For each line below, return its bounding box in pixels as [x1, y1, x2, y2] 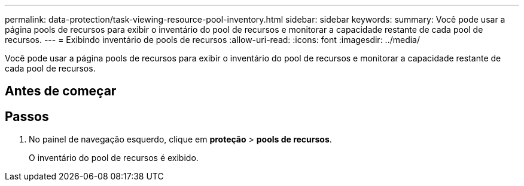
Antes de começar [5, 83, 117, 99]
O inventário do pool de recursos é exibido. [29, 153, 199, 163]
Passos [5, 108, 49, 124]
